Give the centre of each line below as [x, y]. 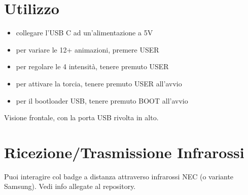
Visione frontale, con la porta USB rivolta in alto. [81, 117]
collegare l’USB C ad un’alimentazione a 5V [84, 33]
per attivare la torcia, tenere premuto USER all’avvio [99, 83]
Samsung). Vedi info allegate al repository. [70, 186]
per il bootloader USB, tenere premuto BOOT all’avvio [102, 100]
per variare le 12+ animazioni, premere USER [87, 49]
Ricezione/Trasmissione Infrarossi [124, 152]
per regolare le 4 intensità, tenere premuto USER [92, 66]
